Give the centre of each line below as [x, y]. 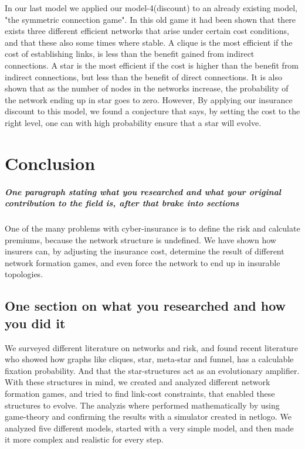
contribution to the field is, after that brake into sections [122, 203]
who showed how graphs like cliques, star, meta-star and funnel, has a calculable [149, 359]
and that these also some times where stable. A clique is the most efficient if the [149, 42]
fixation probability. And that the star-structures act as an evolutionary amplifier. [152, 370]
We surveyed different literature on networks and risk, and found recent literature [151, 347]
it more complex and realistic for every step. [84, 439]
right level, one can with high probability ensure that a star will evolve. [133, 122]
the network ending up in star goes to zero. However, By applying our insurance [149, 99]
